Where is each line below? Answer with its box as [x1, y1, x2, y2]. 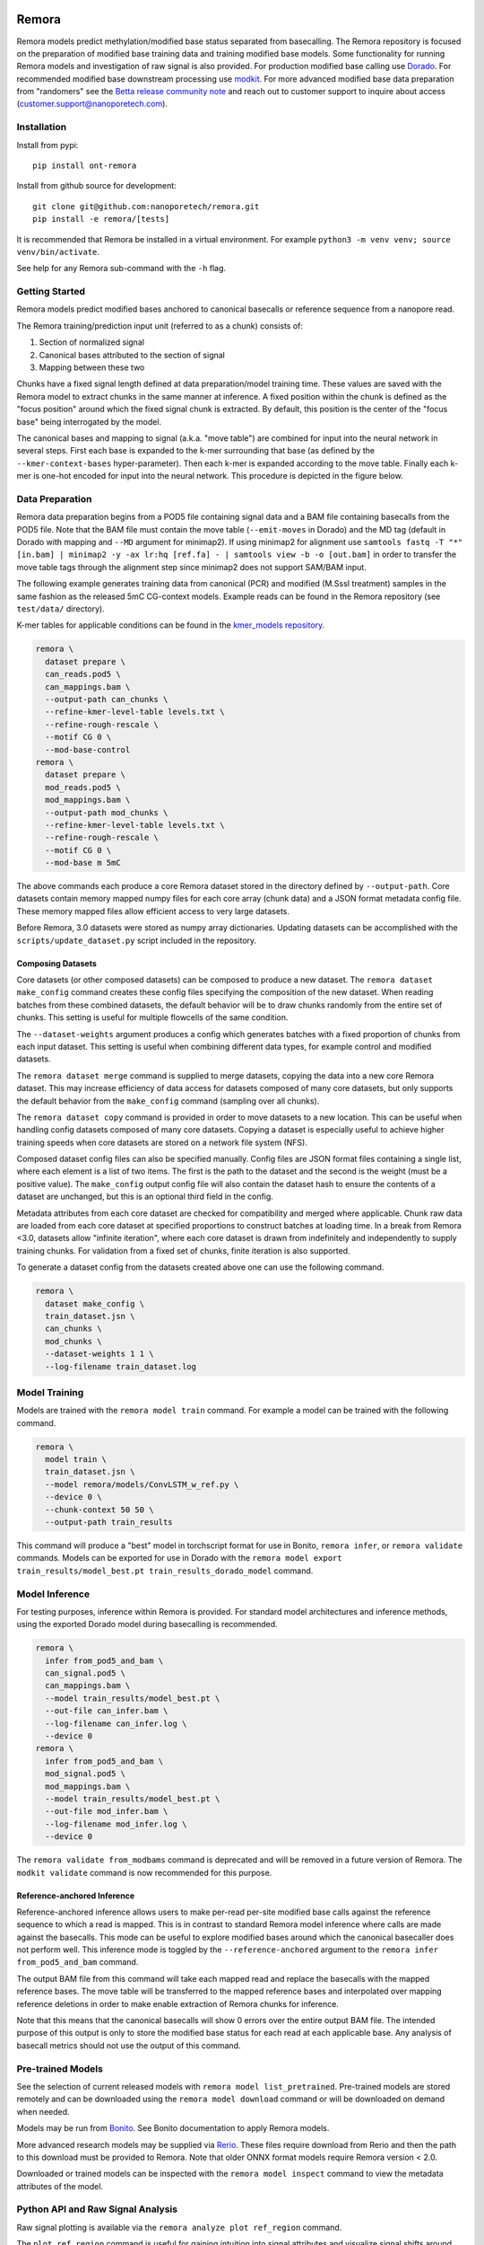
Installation [16, 121, 67, 134]
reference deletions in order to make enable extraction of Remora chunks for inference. [16, 1998, 340, 2009]
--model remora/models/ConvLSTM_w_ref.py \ [45, 1479, 239, 1490]
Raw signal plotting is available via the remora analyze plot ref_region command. [16, 2222, 342, 2232]
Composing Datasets [16, 957, 98, 969]
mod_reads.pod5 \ [45, 782, 121, 792]
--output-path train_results [45, 1517, 174, 1527]
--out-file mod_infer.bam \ [45, 1806, 169, 1817]
